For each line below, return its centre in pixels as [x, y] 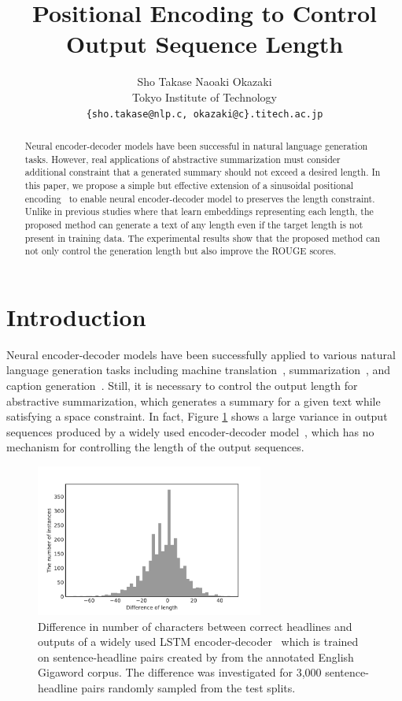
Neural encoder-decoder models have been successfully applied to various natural [201, 354]
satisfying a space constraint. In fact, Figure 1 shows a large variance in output [197, 416]
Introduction [76, 316]
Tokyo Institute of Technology [205, 96]
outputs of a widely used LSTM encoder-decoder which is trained [198, 642]
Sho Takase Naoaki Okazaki [205, 82]
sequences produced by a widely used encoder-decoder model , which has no [190, 431]
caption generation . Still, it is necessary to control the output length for [182, 385]
